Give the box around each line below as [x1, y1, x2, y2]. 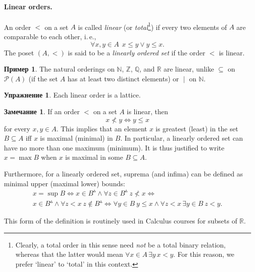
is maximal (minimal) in [40, 133, 113, 143]
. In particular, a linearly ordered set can [120, 133, 243, 143]
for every [4, 123, 30, 133]
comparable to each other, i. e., [4, 31, 96, 42]
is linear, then [127, 106, 168, 117]
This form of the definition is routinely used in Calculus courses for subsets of [4, 216, 237, 226]
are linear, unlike [163, 64, 214, 74]
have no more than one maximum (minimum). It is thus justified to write [4, 142, 225, 152]
